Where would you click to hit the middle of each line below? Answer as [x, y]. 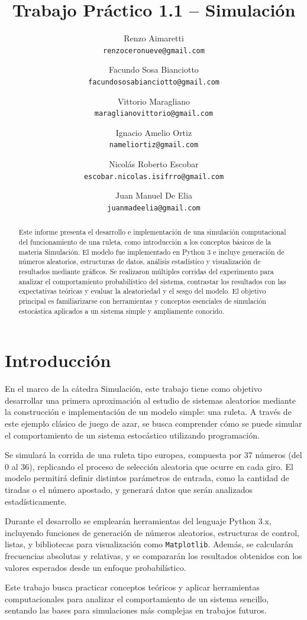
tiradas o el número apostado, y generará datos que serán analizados [129, 490]
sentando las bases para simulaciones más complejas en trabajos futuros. [136, 610]
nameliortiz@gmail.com [154, 145]
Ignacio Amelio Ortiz [154, 132]
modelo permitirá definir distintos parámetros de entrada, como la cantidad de [147, 478]
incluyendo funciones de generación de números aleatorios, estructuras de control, [152, 532]
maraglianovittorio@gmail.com [154, 114]
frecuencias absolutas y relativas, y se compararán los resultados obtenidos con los [153, 556]
